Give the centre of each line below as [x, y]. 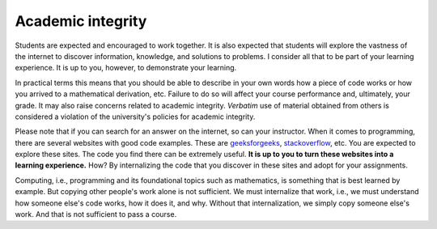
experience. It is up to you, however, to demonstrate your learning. [126, 68]
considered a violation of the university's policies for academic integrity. [135, 117]
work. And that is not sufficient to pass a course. [96, 214]
